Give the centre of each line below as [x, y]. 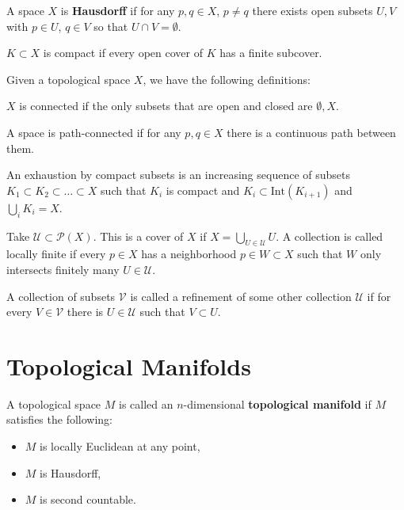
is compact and [203, 190]
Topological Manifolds [129, 365]
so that [111, 26]
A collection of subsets [61, 296]
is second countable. [88, 499]
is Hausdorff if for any [118, 10]
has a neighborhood [189, 254]
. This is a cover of [138, 236]
